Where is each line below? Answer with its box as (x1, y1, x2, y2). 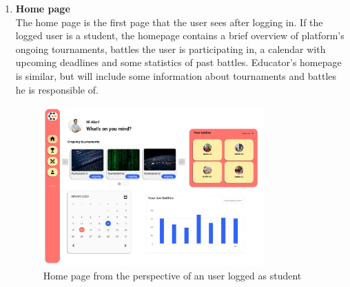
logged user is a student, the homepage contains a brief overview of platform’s (15, 28, 344, 43)
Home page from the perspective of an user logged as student (43, 268, 302, 283)
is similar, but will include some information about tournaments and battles (15, 68, 337, 83)
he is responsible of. (15, 82, 99, 96)
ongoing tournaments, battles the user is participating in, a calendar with (15, 41, 326, 56)
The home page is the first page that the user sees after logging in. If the (15, 14, 323, 29)
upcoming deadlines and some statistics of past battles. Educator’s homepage (15, 55, 342, 70)
